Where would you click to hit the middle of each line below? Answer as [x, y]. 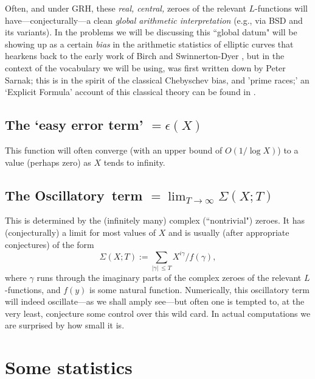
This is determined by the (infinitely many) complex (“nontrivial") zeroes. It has [155, 220]
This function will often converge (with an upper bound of [114, 150]
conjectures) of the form [50, 244]
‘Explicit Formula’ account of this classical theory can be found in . [130, 92]
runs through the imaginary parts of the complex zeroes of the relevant [169, 277]
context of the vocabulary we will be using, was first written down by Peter [145, 67]
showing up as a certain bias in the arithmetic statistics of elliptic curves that [149, 44]
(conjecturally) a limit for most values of [80, 232]
